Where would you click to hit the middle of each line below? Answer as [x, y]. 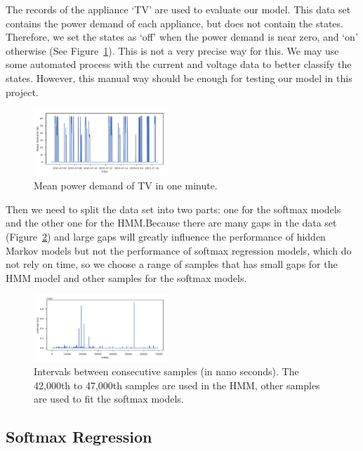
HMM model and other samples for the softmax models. [126, 277]
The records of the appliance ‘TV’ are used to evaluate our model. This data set [178, 9]
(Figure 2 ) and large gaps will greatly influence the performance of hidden [166, 236]
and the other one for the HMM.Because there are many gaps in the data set [171, 223]
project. [22, 92]
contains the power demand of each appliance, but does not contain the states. [174, 23]
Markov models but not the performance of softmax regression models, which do [179, 250]
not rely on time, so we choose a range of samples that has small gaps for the [172, 264]
